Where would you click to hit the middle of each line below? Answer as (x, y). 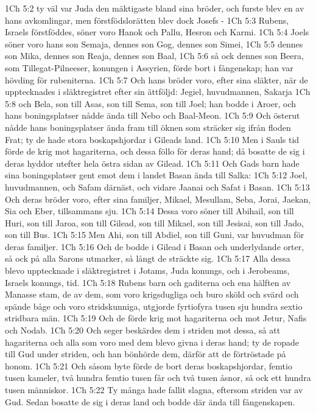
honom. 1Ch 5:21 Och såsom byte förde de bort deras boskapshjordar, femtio (149, 365)
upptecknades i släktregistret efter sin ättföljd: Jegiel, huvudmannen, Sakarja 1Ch (158, 92)
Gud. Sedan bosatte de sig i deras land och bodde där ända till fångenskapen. (150, 401)
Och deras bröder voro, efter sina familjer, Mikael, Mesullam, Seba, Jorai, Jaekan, (158, 199)
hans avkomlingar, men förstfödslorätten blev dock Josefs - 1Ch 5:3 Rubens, (147, 20)
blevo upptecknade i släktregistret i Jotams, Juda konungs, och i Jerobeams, (147, 271)
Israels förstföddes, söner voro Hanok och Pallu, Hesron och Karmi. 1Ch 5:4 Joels (157, 32)
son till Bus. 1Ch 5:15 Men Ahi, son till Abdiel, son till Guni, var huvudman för (155, 235)
